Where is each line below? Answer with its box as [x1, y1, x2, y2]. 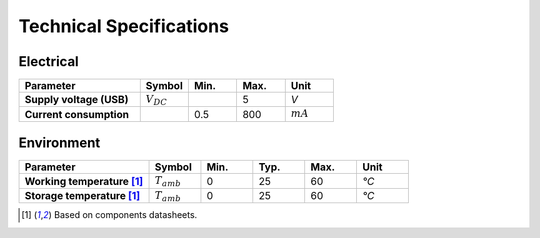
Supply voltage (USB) [24, 93, 129, 107]
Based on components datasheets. [53, 209, 198, 221]
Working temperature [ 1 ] [24, 174, 144, 188]
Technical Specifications [18, 15, 230, 37]
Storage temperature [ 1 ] [24, 188, 141, 202]
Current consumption [24, 107, 130, 121]
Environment [18, 135, 101, 152]
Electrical [18, 53, 79, 70]
